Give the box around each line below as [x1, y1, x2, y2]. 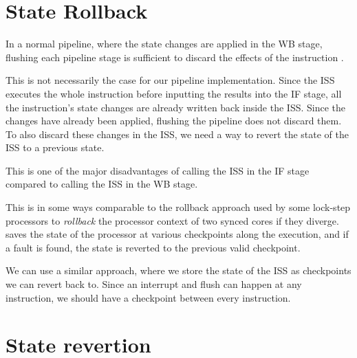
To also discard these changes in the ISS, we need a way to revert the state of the [6, 126, 349, 141]
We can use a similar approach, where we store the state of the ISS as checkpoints [6, 263, 351, 278]
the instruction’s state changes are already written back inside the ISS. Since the [6, 100, 346, 114]
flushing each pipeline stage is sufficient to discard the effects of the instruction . [6, 49, 344, 64]
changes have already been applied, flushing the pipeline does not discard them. [6, 113, 342, 128]
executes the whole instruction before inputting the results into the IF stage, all [6, 86, 342, 100]
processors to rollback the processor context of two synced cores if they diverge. [6, 213, 339, 227]
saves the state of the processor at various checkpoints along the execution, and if [6, 227, 349, 241]
